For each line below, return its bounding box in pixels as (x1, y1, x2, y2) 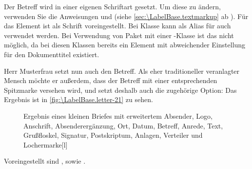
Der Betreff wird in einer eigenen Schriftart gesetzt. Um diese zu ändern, (4, 1, 221, 11)
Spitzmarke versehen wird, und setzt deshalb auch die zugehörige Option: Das (4, 84, 237, 95)
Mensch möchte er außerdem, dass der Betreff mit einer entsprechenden (4, 75, 217, 85)
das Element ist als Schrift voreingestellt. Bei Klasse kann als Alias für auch (4, 21, 231, 31)
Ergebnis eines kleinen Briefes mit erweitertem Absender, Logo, (23, 110, 213, 121)
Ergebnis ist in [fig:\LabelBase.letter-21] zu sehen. (4, 94, 153, 105)
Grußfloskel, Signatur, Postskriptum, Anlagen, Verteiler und (23, 130, 203, 140)
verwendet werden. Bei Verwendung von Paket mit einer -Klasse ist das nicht (4, 30, 234, 40)
